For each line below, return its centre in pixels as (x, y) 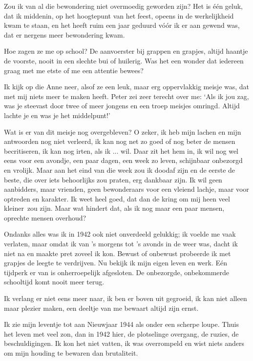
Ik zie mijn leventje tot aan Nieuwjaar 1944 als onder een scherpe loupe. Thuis (121, 324)
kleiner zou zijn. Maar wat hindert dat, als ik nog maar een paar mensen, (114, 208)
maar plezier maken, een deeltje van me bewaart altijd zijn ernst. (101, 308)
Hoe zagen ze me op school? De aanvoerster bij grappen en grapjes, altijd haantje (126, 51)
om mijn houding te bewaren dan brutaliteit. (71, 353)
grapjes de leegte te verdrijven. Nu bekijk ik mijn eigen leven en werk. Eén (116, 263)
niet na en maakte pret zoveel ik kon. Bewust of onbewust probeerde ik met (117, 253)
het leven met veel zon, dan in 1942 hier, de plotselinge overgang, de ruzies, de (121, 333)
